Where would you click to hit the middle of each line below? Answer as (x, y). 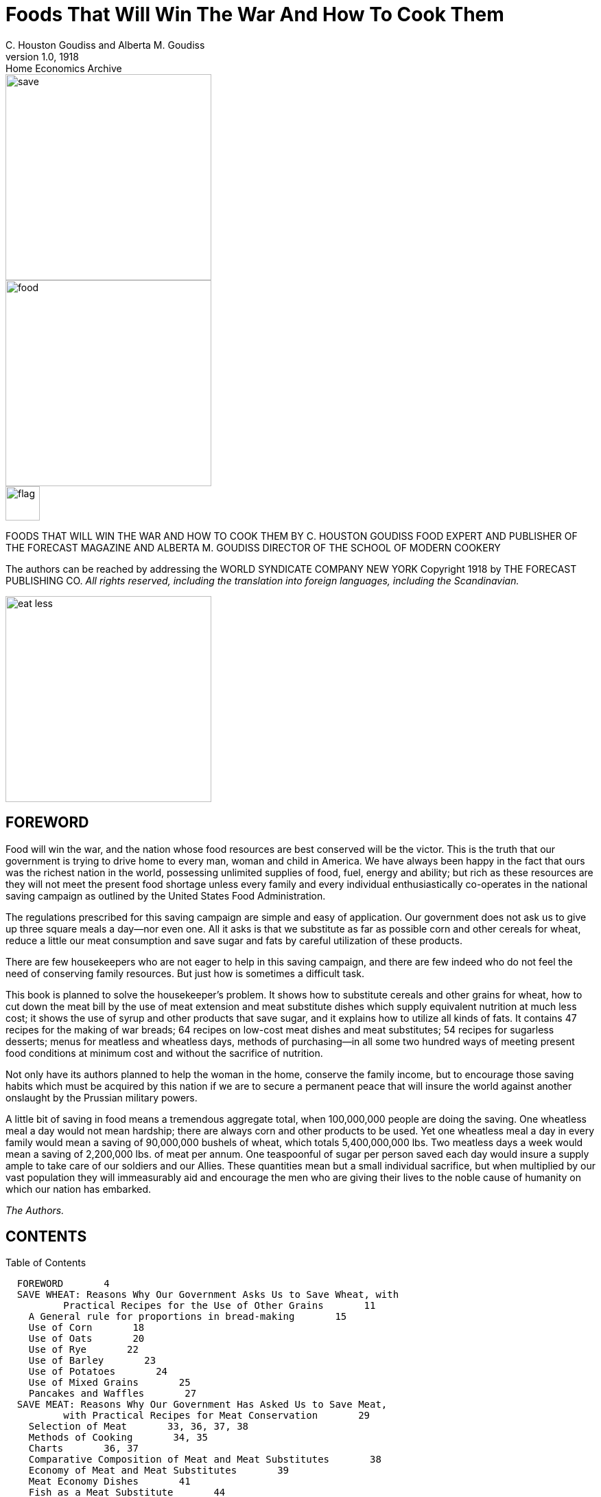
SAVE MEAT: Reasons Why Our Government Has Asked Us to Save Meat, (202, 1405)
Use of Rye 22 (83, 1350)
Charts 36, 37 (83, 1449)
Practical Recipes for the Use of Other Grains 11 (220, 1306)
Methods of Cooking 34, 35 (118, 1438)
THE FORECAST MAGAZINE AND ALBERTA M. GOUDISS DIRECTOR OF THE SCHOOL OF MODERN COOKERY (253, 547)
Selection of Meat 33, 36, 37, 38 (139, 1427)
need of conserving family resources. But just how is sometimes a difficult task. (185, 973)
